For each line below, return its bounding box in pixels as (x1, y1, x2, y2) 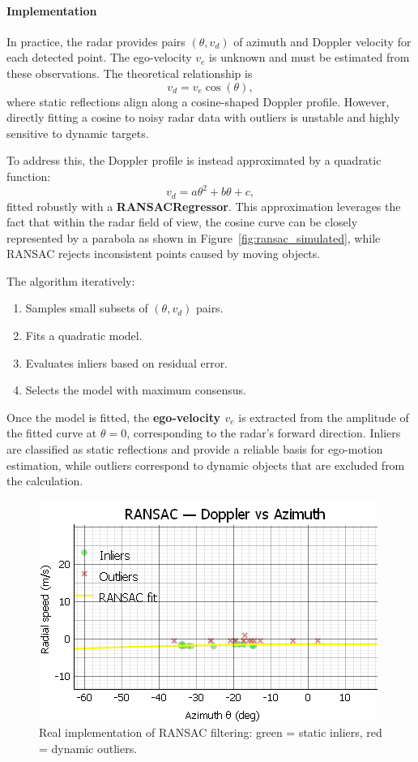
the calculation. (6, 472, 83, 489)
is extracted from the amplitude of (238, 408, 409, 425)
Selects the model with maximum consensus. (25, 381, 246, 398)
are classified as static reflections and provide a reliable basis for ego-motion (6, 441, 383, 458)
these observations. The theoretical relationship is (6, 64, 253, 81)
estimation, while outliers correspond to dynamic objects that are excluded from (6, 456, 405, 473)
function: (6, 167, 51, 184)
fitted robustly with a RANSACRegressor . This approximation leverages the (6, 197, 401, 214)
